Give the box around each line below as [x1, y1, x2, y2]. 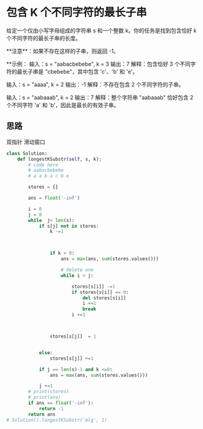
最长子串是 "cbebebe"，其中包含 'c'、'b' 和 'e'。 [16, 68, 139, 75]
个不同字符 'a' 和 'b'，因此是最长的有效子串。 [6, 101, 120, 108]
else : [38, 349, 53, 356]
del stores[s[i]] [82, 295, 126, 301]
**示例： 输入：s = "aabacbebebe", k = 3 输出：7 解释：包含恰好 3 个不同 [6, 60, 191, 68]
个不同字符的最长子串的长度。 [6, 34, 81, 41]
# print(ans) [28, 394, 61, 400]
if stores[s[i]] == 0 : [71, 289, 129, 295]
